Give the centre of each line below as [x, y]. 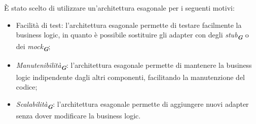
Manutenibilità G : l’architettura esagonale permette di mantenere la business [134, 66]
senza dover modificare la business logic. [78, 115]
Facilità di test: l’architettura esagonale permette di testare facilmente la [129, 25]
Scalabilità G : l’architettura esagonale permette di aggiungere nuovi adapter [132, 105]
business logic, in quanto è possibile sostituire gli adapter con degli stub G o [132, 35]
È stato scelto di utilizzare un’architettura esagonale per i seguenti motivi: [119, 8]
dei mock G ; [33, 47]
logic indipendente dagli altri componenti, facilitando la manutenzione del [131, 77]
